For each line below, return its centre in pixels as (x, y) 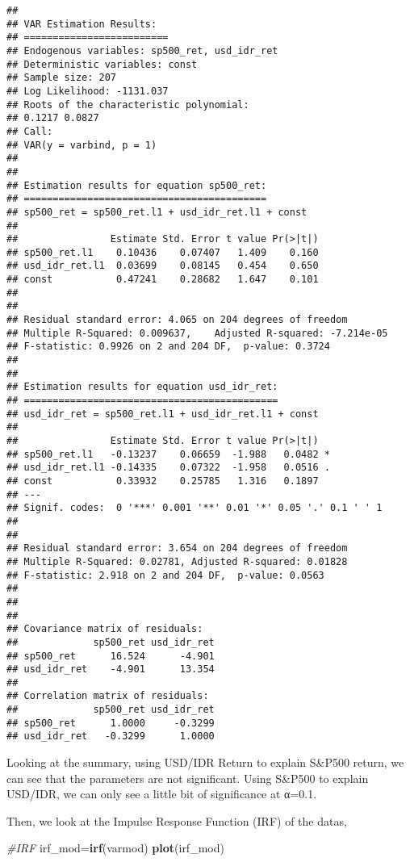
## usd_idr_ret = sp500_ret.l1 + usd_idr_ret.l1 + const (163, 414)
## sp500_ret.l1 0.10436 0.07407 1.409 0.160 (163, 252)
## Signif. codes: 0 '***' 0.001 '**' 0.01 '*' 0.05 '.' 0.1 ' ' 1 (195, 508)
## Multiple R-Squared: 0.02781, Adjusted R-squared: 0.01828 (177, 561)
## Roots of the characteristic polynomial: (128, 105)
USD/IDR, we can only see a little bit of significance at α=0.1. (162, 794)
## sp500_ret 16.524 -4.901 (111, 656)
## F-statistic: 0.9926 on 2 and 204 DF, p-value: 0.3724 (168, 347)
